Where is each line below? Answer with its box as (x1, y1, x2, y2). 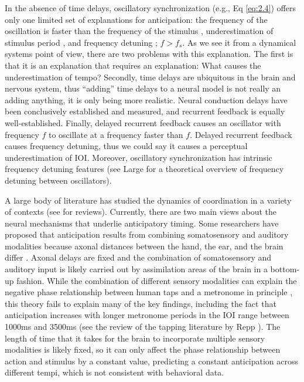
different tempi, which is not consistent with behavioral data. (5, 366, 224, 378)
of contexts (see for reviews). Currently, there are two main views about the (5, 205, 277, 218)
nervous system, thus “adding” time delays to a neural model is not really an (5, 82, 281, 94)
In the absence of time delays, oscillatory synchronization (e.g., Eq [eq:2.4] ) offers (5, 2, 296, 13)
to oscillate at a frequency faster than (48, 128, 183, 140)
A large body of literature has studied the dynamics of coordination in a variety (5, 194, 292, 206)
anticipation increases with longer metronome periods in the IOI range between (5, 309, 289, 321)
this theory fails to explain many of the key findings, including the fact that (5, 297, 276, 309)
